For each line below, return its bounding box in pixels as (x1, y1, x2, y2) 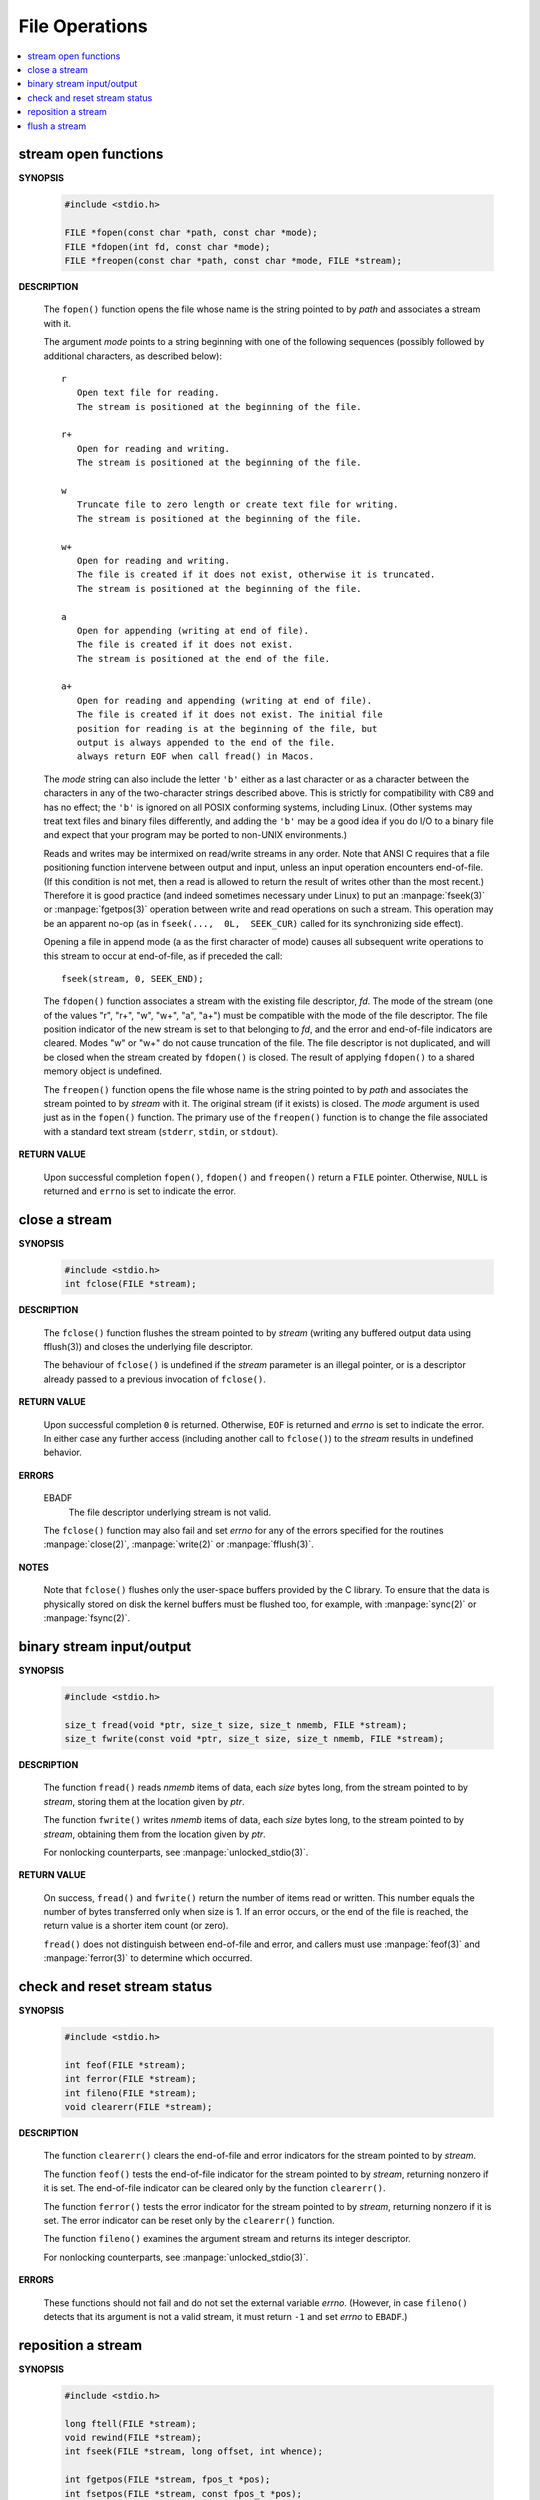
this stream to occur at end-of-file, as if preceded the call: (43, 950, 283, 962)
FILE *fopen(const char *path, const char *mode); (64, 227, 319, 239)
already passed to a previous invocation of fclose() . (43, 1373, 267, 1385)
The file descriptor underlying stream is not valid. (68, 1506, 272, 1518)
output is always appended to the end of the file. (76, 737, 336, 749)
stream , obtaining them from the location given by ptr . (43, 1828, 267, 1840)
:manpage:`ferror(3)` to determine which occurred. (43, 1952, 253, 1964)
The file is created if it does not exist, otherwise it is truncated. (76, 569, 436, 580)
